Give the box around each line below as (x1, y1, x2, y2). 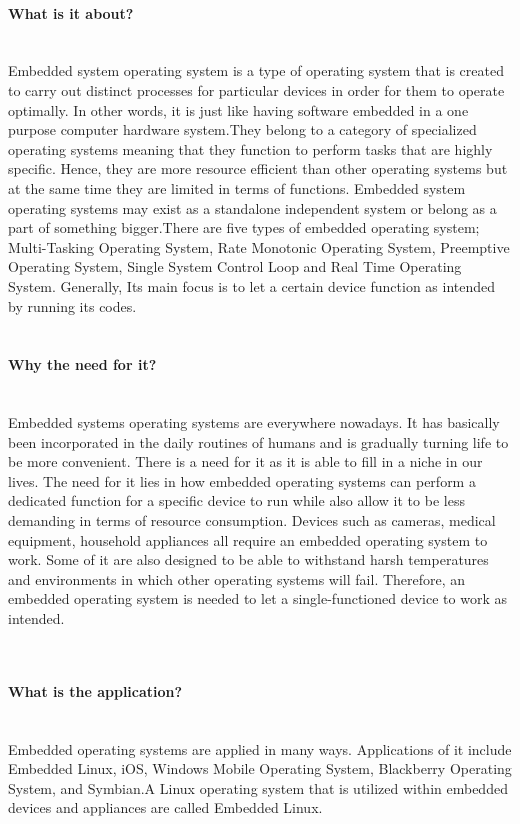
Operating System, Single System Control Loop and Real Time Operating (8, 256, 462, 277)
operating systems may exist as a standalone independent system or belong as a (8, 197, 497, 218)
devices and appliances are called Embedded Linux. (8, 797, 323, 818)
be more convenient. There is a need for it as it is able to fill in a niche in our (8, 451, 483, 472)
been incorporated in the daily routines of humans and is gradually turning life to (8, 431, 509, 452)
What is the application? (8, 680, 183, 701)
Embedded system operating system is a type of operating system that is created (8, 60, 504, 81)
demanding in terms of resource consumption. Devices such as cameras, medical (8, 510, 496, 531)
